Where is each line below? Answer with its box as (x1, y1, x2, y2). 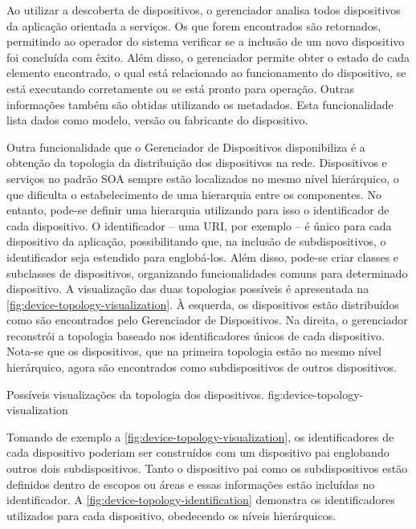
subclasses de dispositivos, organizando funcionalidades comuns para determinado (6, 264, 408, 281)
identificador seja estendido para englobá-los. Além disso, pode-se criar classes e (6, 248, 399, 265)
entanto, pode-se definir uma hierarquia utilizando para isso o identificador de (6, 201, 389, 218)
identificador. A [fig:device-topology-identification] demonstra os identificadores (6, 491, 395, 508)
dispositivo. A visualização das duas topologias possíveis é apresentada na (6, 280, 369, 297)
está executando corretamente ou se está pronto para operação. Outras (6, 79, 354, 96)
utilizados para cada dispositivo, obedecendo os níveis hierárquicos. (6, 507, 336, 523)
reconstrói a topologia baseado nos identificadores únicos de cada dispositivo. (6, 327, 385, 344)
